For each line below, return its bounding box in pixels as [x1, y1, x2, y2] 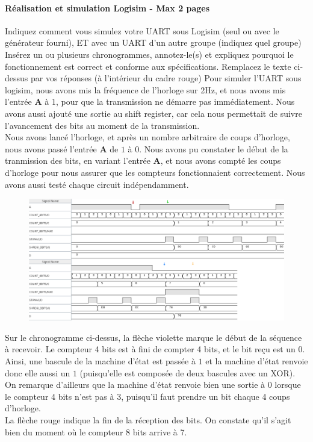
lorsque [274, 378, 301, 391]
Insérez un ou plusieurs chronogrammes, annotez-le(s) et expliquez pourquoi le [5, 48, 294, 60]
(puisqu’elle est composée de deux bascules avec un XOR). [79, 366, 296, 379]
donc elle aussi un [5, 366, 70, 379]
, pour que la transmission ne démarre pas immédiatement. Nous [55, 95, 295, 108]
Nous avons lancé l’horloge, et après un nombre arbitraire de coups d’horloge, [5, 131, 290, 143]
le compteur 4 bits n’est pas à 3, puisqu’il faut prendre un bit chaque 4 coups [5, 390, 290, 402]
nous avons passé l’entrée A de [5, 142, 119, 155]
